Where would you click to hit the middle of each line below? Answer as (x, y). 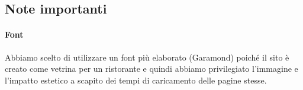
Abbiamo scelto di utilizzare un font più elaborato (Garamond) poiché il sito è (147, 57)
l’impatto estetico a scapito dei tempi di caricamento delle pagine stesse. (136, 80)
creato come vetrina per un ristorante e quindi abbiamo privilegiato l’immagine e (151, 69)
